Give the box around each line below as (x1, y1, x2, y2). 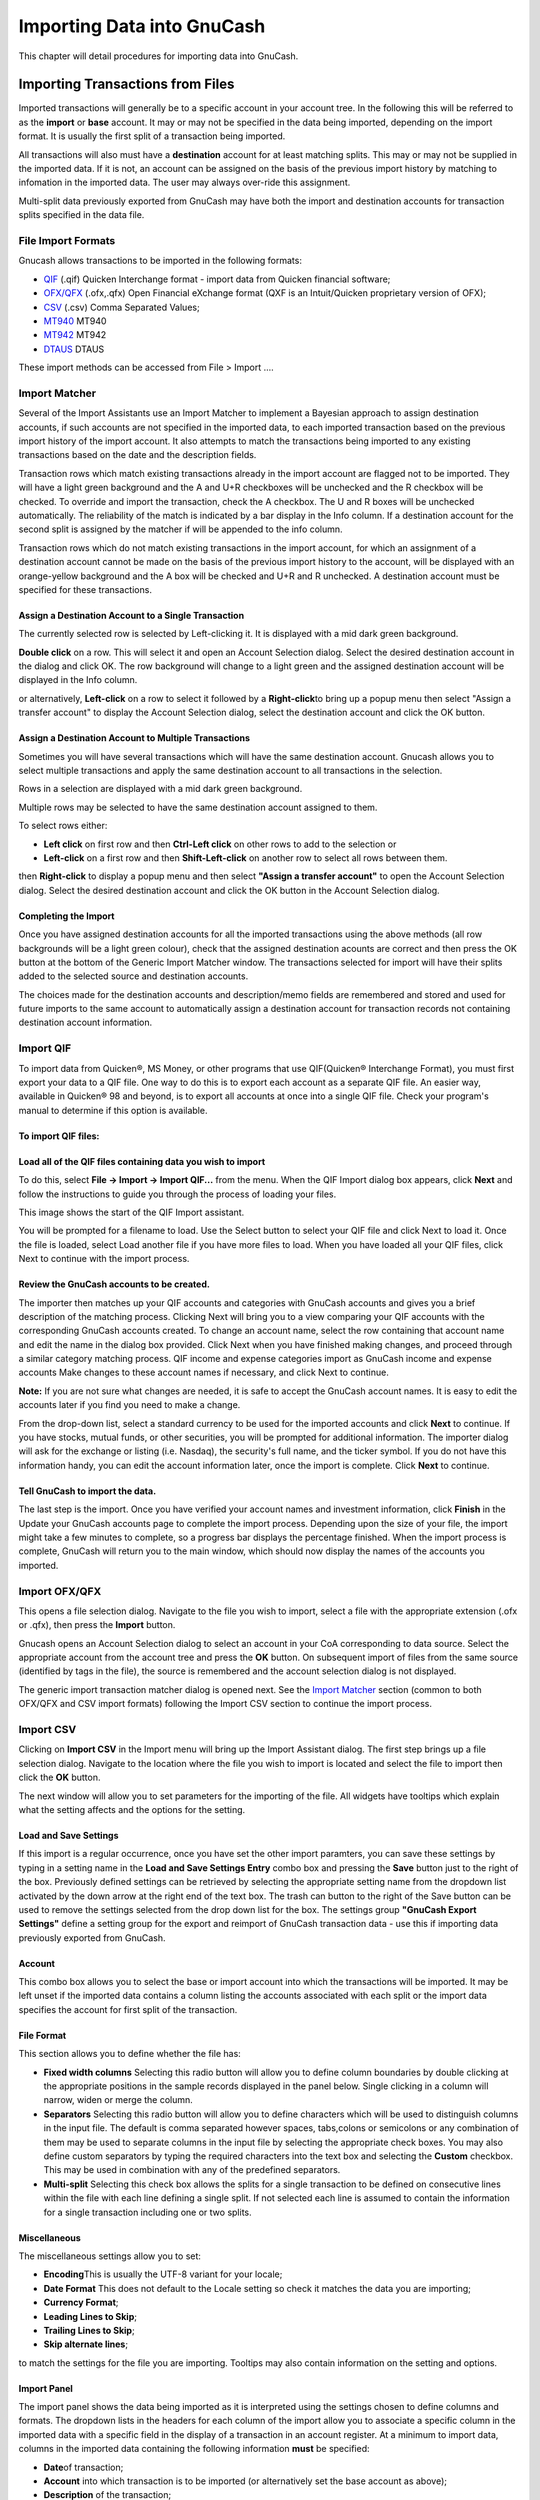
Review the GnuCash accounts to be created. (18, 1278, 210, 1290)
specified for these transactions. (18, 583, 152, 595)
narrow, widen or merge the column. (43, 2094, 194, 2106)
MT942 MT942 (43, 329, 107, 341)
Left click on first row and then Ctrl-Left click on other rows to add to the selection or (43, 838, 397, 850)
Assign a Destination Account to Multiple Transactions (18, 732, 250, 744)
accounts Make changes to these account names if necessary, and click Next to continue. (18, 1366, 390, 1379)
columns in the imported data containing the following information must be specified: (18, 2443, 370, 2455)
